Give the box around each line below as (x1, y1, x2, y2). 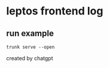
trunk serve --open (6, 44, 55, 50)
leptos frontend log (6, 4, 104, 18)
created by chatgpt (6, 55, 53, 61)
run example (6, 28, 54, 39)
